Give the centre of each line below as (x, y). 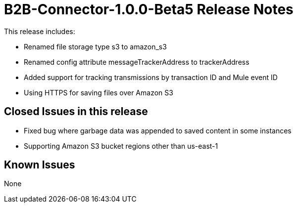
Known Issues (40, 165)
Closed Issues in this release (76, 112)
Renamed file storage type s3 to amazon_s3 (95, 46)
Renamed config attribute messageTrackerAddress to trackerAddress (137, 62)
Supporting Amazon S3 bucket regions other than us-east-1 (121, 146)
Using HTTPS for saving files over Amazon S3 (99, 92)
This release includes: (40, 31)
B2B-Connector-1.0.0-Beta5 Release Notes (149, 9)
